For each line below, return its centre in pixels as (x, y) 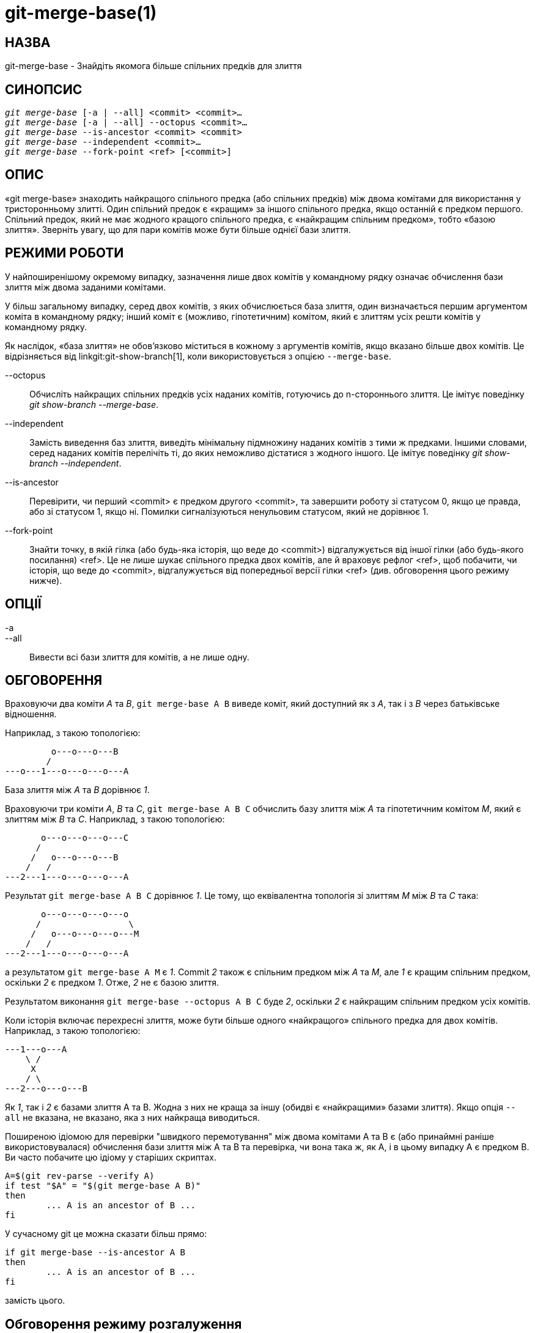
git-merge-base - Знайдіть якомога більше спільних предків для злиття (153, 66)
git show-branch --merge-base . (94, 404)
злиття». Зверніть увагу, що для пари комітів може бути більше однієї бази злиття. (178, 229)
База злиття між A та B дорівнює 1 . (77, 790)
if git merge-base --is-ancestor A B (95, 1253)
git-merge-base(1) (81, 13)
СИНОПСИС (44, 89)
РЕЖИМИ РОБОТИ (65, 253)
